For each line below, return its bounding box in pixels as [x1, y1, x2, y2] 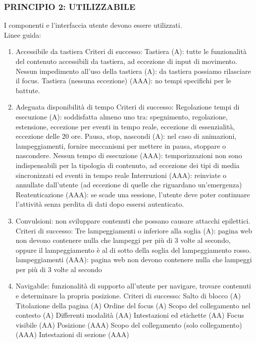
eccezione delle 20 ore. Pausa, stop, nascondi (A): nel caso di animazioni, [15, 131, 237, 141]
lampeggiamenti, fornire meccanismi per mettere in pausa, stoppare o [15, 140, 226, 151]
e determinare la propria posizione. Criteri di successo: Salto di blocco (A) [15, 290, 241, 301]
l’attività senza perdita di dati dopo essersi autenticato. [15, 199, 184, 209]
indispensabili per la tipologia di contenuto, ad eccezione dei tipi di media [15, 160, 240, 170]
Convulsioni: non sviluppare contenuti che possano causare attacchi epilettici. [15, 215, 251, 226]
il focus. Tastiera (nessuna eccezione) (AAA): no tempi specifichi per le [15, 75, 231, 86]
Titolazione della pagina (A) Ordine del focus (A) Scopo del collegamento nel [15, 300, 251, 310]
